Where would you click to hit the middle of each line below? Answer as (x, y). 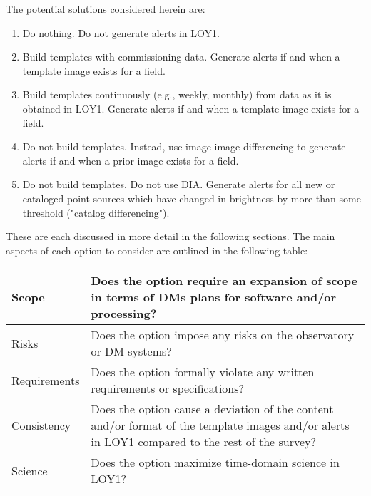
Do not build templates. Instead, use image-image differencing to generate (184, 146)
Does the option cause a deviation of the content (212, 409)
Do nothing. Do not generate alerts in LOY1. (121, 32)
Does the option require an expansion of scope (224, 281)
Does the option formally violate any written (203, 372)
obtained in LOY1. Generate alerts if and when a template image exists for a (191, 108)
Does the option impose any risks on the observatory (223, 335)
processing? (124, 314)
